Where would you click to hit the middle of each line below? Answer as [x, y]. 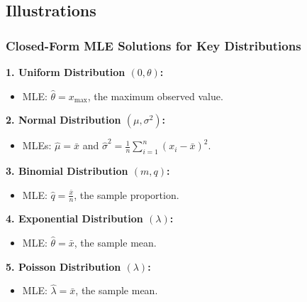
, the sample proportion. [127, 194]
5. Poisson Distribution [63, 266]
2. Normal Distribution [63, 120]
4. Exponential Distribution [74, 219]
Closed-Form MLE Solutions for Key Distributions [153, 45]
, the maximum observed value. [155, 96]
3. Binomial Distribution [67, 170]
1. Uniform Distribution [66, 72]
